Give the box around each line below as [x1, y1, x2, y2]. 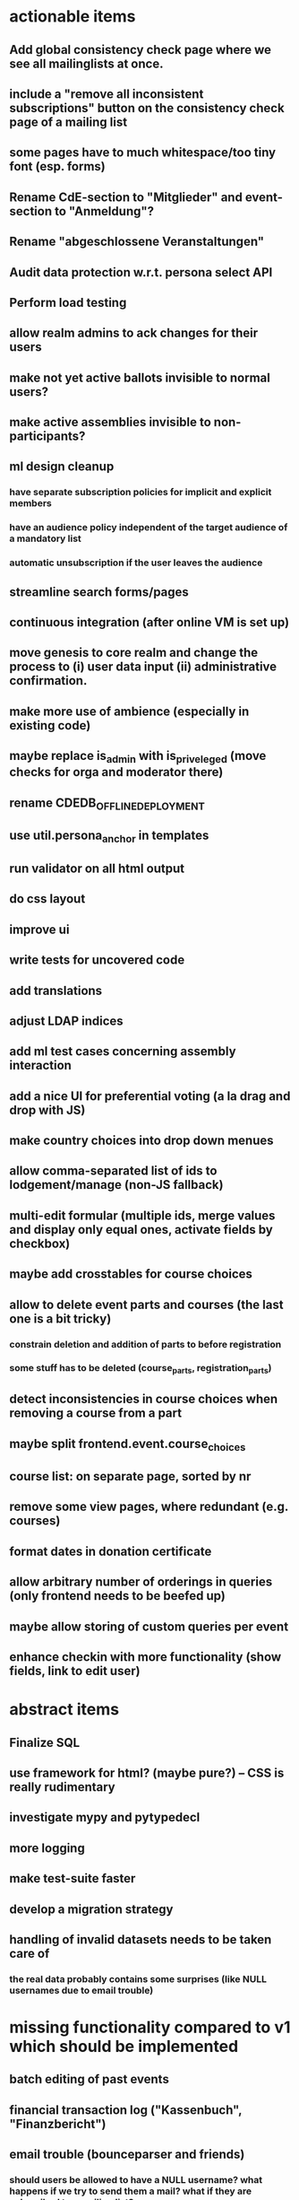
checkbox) [9, 1235, 71, 1251]
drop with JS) [9, 1102, 86, 1118]
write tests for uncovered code [9, 953, 185, 968]
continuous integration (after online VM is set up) [9, 615, 289, 630]
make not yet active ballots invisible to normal [9, 370, 270, 385]
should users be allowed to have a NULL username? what [9, 2174, 262, 2187]
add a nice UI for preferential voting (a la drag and [9, 1088, 291, 1104]
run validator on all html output [9, 860, 185, 876]
